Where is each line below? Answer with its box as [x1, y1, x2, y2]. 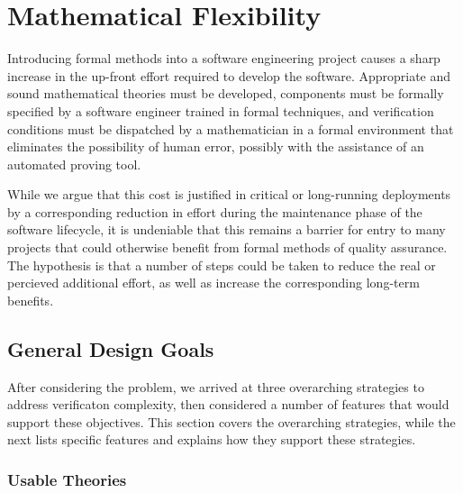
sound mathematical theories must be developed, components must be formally [7, 84, 444, 103]
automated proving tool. [7, 154, 141, 173]
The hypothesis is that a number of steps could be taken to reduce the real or [7, 255, 436, 274]
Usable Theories [7, 468, 127, 490]
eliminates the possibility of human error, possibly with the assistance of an [7, 137, 424, 156]
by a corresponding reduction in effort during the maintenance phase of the [7, 202, 422, 221]
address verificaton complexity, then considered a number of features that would [7, 395, 449, 414]
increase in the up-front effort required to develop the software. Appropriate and [7, 66, 451, 85]
